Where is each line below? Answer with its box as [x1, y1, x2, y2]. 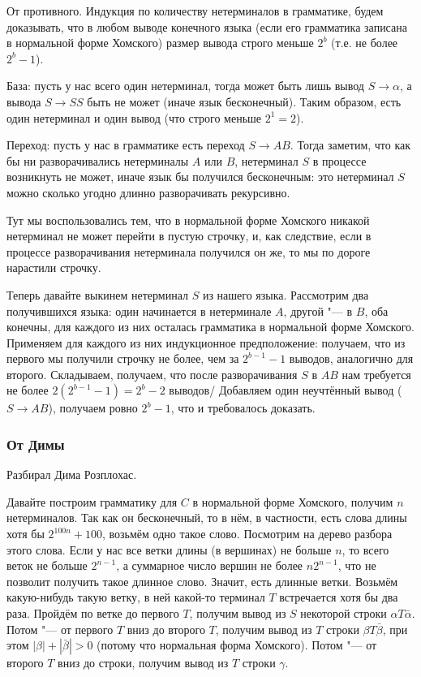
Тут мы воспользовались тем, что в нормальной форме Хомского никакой [6, 211, 370, 228]
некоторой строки [300, 605, 387, 622]
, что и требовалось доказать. [170, 399, 316, 416]
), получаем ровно [48, 399, 138, 416]
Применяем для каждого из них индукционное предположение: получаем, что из [6, 334, 406, 351]
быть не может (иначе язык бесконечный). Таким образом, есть [87, 93, 402, 110]
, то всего [342, 541, 389, 558]
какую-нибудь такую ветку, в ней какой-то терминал [6, 589, 265, 606]
